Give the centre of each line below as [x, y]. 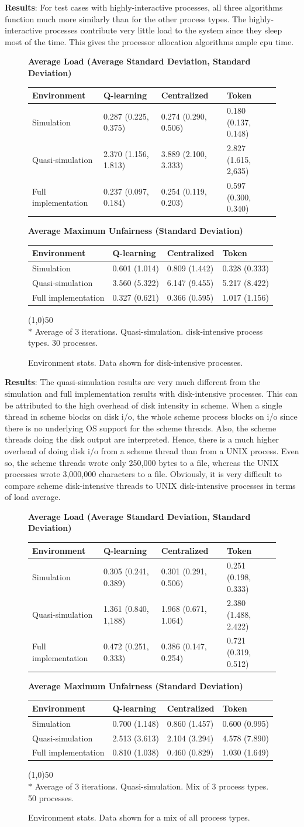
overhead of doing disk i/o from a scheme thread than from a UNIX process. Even [152, 450]
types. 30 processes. [63, 343]
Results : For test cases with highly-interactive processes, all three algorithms [144, 7]
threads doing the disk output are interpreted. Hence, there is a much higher [142, 439]
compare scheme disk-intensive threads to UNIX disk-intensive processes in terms [150, 485]
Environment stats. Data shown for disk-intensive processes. [136, 362]
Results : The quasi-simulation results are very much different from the [133, 382]
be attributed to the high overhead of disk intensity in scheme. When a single [144, 405]
